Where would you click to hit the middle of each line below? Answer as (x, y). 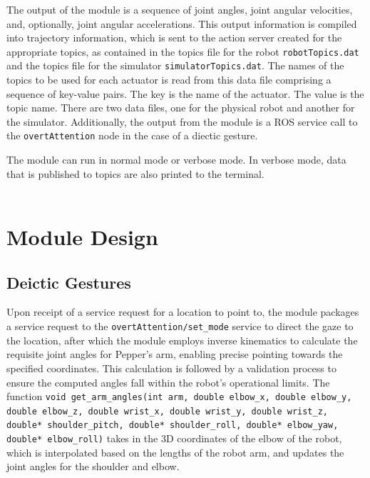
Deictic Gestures (69, 282)
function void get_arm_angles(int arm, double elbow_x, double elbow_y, (179, 396)
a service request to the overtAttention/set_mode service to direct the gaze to (180, 326)
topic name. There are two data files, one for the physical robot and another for (181, 108)
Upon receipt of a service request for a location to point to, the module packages (183, 312)
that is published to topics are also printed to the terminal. (135, 173)
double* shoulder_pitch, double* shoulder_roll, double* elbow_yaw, (173, 425)
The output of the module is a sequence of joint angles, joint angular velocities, (180, 9)
